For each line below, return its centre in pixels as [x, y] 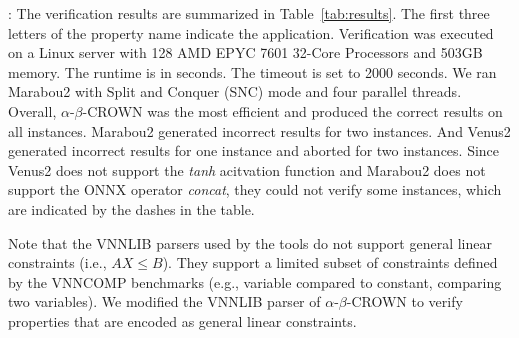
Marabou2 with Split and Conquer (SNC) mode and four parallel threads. [235, 91]
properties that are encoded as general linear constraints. [182, 320]
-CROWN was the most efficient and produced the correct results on [292, 110]
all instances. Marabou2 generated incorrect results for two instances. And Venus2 [259, 130]
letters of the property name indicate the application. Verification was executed [251, 32]
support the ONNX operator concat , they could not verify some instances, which [255, 189]
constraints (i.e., [57, 262]
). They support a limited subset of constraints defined [330, 262]
